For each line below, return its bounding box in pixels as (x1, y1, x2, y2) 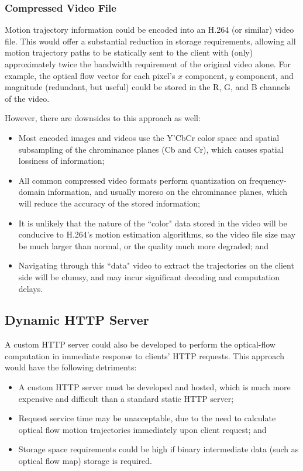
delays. (18, 282, 43, 294)
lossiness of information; (18, 154, 105, 167)
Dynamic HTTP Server (5, 311, 149, 329)
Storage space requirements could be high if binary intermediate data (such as (18, 443, 299, 455)
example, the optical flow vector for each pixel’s (5, 69, 175, 81)
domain (18, 185, 45, 198)
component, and (236, 69, 294, 81)
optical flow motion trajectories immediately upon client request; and (18, 423, 267, 435)
